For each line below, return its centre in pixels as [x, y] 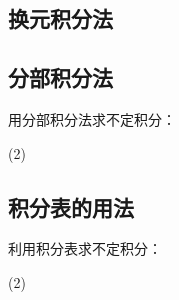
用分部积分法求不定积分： [92, 118]
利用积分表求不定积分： [85, 248]
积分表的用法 [71, 206]
